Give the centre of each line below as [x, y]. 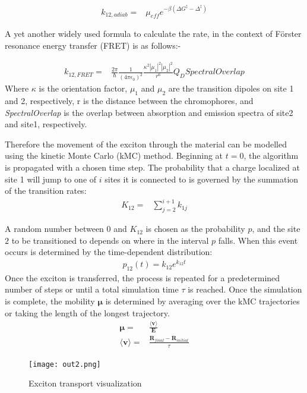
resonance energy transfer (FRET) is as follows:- [93, 45]
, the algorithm [271, 155]
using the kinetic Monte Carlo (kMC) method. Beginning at [114, 155]
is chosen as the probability [195, 229]
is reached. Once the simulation [245, 289]
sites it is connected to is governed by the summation [202, 179]
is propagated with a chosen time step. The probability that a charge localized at [152, 167]
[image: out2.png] [65, 364]
